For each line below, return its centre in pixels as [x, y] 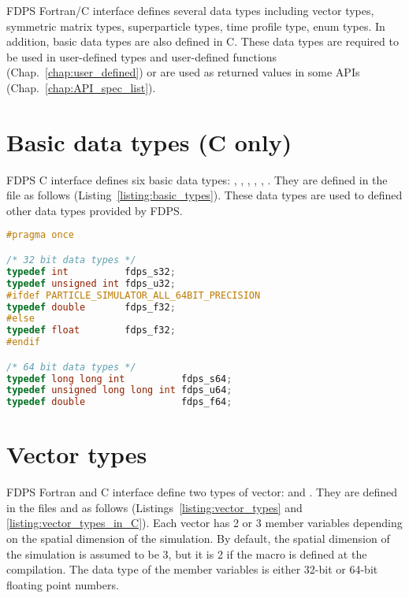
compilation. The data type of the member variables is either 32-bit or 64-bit [192, 569]
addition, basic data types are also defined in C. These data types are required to [203, 41]
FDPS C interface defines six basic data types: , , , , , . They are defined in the [197, 179]
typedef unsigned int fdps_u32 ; [91, 283]
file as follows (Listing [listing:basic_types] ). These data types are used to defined [204, 195]
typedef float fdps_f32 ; [91, 331]
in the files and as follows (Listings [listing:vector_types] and [154, 507]
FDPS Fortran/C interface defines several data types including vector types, [190, 10]
